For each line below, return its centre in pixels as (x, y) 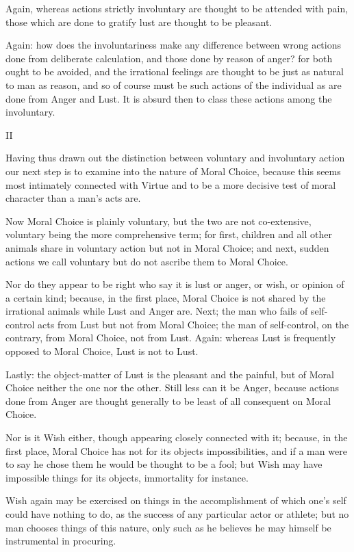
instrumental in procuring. (61, 541)
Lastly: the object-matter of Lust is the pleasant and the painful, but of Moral (170, 374)
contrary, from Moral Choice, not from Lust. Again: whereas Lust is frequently (171, 338)
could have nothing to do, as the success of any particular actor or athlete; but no (177, 514)
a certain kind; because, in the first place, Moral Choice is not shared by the (166, 297)
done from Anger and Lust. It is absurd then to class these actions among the (169, 98)
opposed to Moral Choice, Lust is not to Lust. (102, 351)
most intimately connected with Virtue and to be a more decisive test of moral (171, 184)
